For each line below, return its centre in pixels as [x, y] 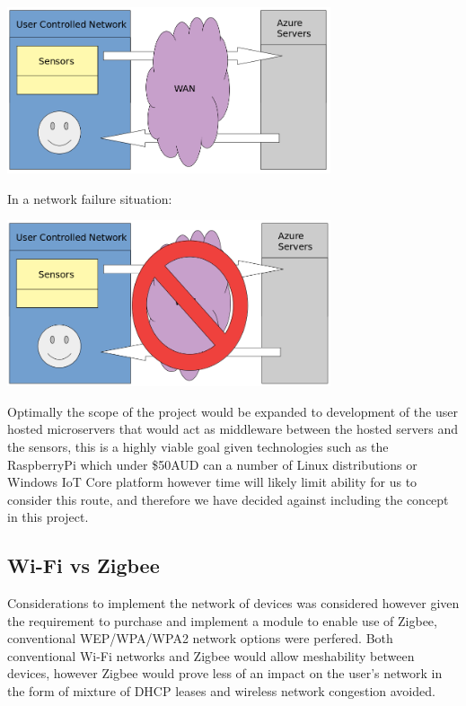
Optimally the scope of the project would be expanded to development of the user [233, 411]
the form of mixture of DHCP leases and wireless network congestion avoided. [221, 691]
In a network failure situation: [90, 198]
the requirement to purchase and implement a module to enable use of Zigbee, [222, 620]
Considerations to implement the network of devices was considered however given [233, 603]
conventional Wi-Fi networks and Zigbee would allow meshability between [211, 655]
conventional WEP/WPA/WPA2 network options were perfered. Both [200, 638]
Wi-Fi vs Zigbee [84, 565]
